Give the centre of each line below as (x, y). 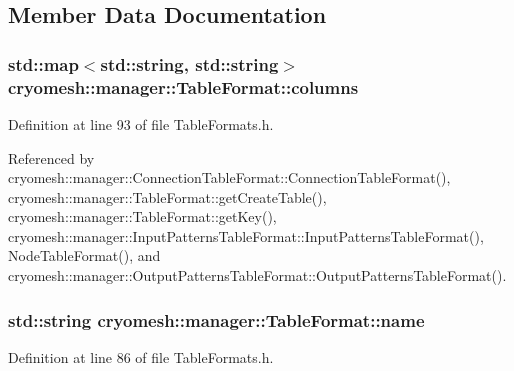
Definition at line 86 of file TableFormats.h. (141, 356)
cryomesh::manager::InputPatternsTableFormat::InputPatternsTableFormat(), (246, 235)
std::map (43, 63)
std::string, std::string (189, 63)
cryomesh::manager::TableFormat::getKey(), (142, 216)
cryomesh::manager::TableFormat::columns (183, 86)
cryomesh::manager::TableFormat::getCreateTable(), (167, 196)
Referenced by (51, 157)
